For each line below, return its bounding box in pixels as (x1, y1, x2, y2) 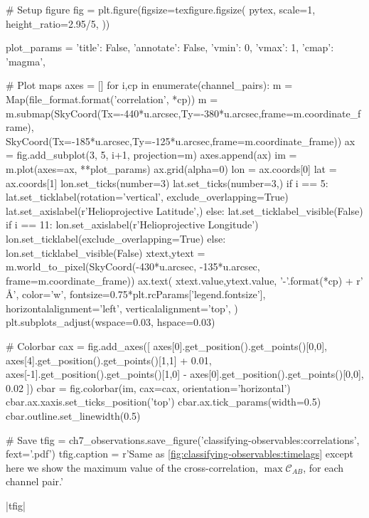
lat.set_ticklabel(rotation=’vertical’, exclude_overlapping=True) (6, 189, 289, 204)
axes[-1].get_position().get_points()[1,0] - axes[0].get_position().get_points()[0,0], (6, 366, 364, 381)
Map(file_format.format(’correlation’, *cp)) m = (6, 91, 218, 106)
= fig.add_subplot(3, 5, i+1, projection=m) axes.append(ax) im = (6, 147, 297, 162)
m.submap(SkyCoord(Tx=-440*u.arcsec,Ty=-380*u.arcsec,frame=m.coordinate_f (6, 105, 361, 120)
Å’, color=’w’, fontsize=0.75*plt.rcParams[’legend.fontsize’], (6, 287, 266, 302)
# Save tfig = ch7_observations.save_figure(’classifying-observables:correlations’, (6, 432, 360, 447)
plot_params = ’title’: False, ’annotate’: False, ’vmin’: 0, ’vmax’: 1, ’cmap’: (6, 40, 334, 55)
